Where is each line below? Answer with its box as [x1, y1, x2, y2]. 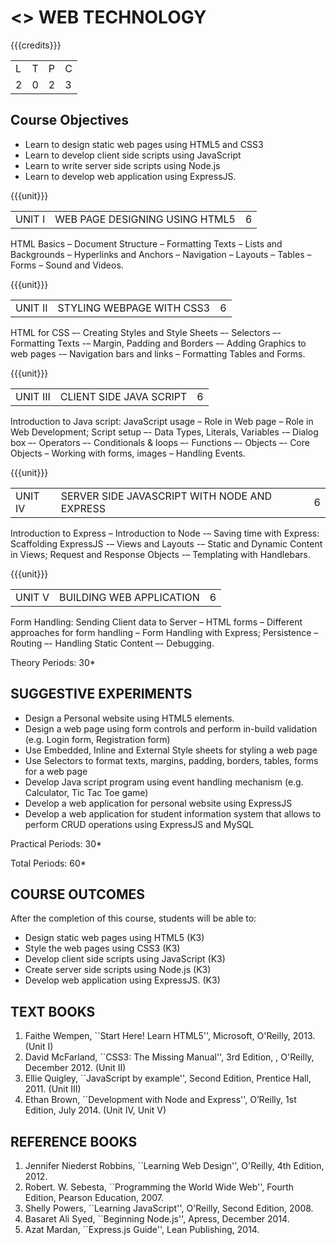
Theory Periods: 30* [10, 656, 96, 668]
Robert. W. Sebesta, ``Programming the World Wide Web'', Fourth [24, 1181, 295, 1193]
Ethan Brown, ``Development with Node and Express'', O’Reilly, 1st [24, 1094, 297, 1106]
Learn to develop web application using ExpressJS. [24, 170, 237, 182]
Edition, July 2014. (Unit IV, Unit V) [24, 1104, 167, 1116]
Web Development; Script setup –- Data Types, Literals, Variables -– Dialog [10, 426, 319, 438]
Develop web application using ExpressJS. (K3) [24, 974, 221, 986]
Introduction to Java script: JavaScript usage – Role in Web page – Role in [10, 415, 314, 427]
